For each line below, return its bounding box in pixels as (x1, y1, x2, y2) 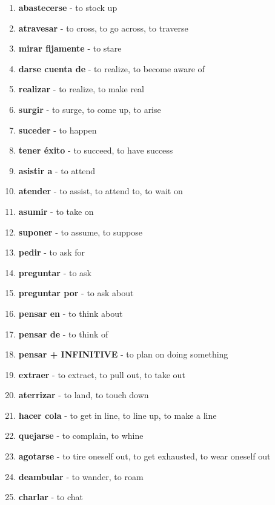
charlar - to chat (18, 490, 83, 503)
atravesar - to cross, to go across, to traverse (18, 21, 188, 34)
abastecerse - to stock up (18, 1, 118, 13)
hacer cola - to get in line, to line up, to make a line (18, 408, 217, 421)
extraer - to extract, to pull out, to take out (18, 368, 185, 381)
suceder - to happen (18, 123, 97, 136)
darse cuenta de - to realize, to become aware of (18, 62, 205, 75)
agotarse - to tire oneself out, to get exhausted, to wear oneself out (18, 450, 271, 463)
